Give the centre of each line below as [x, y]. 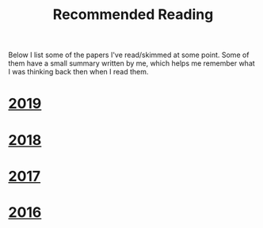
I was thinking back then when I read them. [78, 72]
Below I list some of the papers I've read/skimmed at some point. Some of [129, 55]
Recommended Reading [133, 15]
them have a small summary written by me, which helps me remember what [131, 63]
